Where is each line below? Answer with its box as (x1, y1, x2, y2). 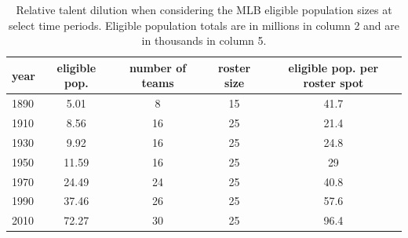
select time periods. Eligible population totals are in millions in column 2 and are (8, 16, 400, 33)
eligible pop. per (288, 59, 379, 75)
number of (129, 59, 187, 75)
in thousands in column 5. (141, 32, 267, 49)
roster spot (303, 75, 364, 91)
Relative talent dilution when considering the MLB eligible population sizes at (16, 2, 392, 17)
